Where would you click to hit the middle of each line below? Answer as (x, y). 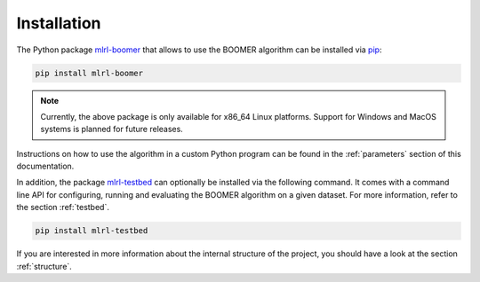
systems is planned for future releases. (112, 129)
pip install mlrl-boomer (89, 73)
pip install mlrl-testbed (92, 231)
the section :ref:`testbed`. (63, 208)
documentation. (45, 166)
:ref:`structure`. (44, 266)
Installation (59, 23)
